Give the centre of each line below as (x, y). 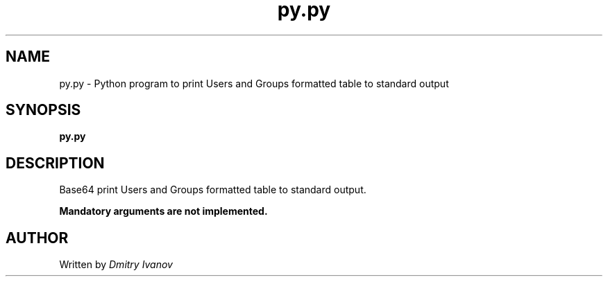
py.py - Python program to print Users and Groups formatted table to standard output (254, 83)
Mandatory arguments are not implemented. (163, 211)
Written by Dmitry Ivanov (116, 265)
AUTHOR (37, 238)
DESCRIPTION (55, 163)
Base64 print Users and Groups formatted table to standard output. (213, 190)
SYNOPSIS (43, 110)
